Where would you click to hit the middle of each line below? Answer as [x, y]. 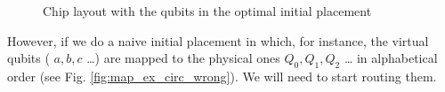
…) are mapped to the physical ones [183, 58]
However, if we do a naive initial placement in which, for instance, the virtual [218, 40]
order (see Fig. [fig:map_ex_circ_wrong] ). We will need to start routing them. [222, 76]
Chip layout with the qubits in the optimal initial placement [207, 11]
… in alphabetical [391, 58]
